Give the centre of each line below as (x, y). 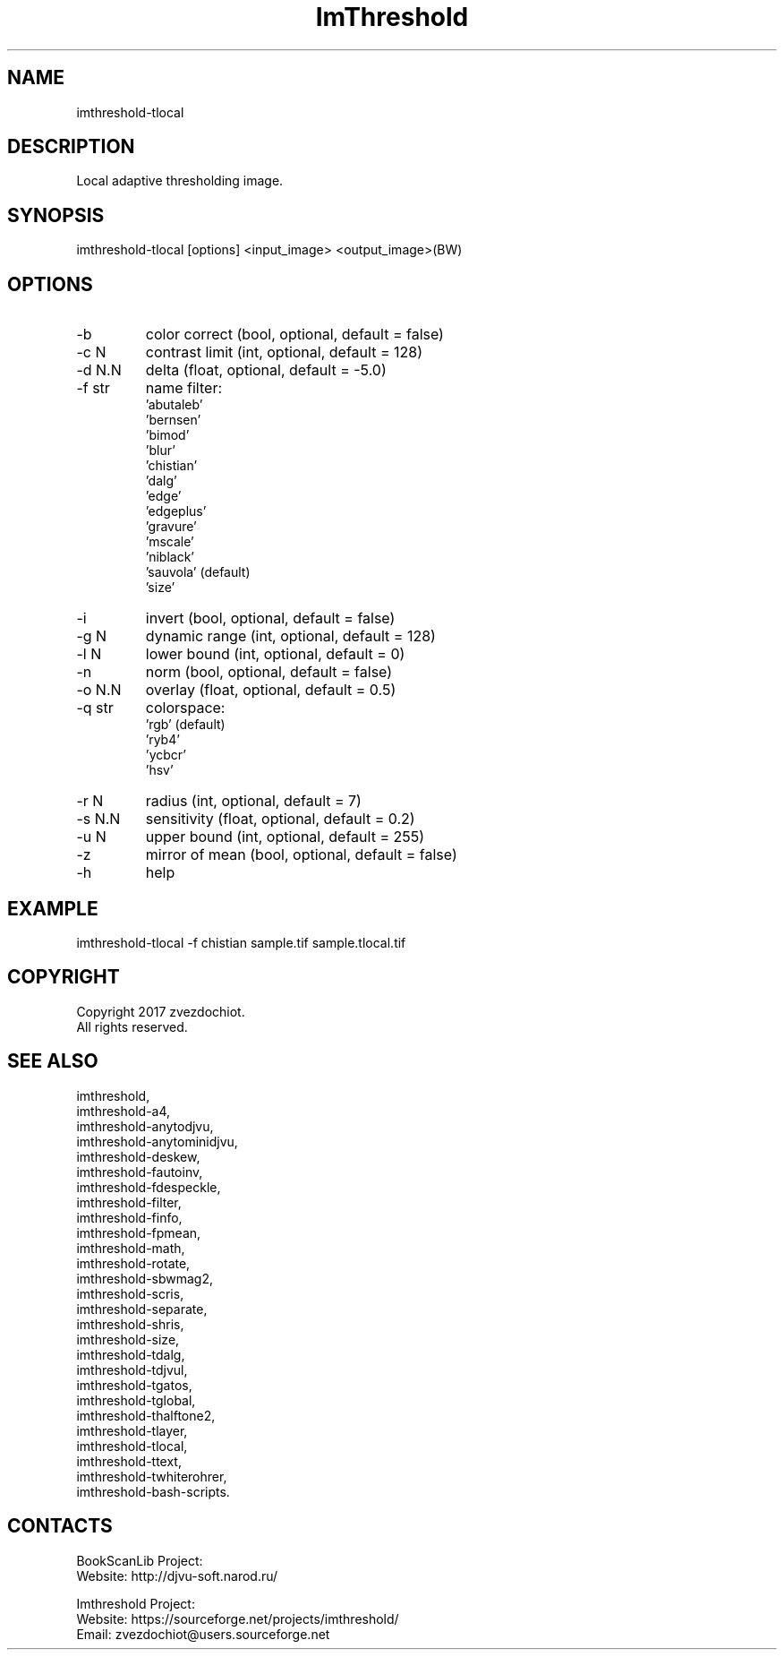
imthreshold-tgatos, (134, 1385)
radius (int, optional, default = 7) (253, 801)
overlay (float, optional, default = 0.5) (271, 690)
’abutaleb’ (174, 405)
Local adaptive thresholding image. (180, 181)
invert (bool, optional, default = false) (270, 618)
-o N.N (99, 690)
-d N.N (99, 370)
